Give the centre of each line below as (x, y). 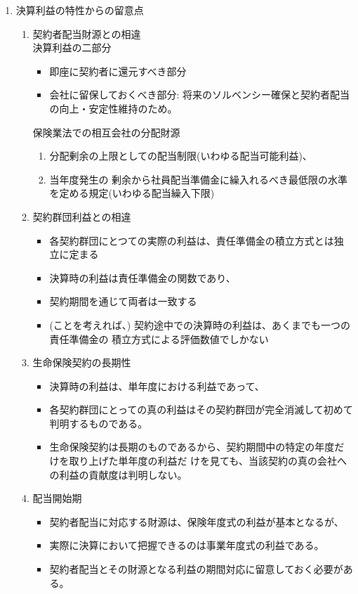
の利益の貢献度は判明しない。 (118, 474)
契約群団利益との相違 (82, 216)
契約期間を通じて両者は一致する (123, 301)
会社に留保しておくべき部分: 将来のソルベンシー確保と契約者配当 (200, 95)
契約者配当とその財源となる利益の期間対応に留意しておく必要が (196, 569)
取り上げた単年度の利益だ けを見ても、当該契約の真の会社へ (208, 461)
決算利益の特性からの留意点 (80, 10)
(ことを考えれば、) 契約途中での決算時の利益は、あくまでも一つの (200, 324)
